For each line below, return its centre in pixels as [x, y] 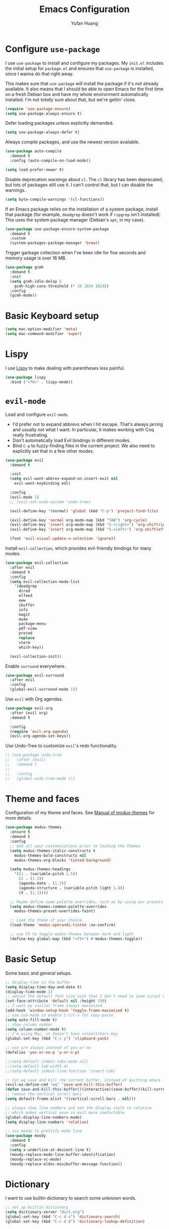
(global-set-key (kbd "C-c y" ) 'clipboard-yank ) [57, 1039]
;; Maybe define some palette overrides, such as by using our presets [87, 902]
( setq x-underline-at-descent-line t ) [51, 1150]
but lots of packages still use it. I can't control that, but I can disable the [79, 185]
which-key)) [31, 647]
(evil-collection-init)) [36, 656]
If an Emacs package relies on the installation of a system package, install [82, 209]
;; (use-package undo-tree [33, 755]
